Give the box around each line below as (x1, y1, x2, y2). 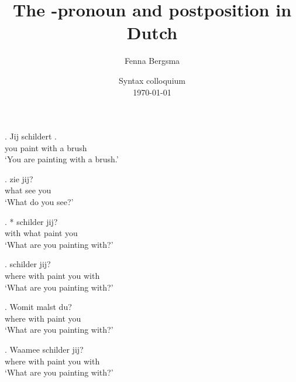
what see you (5, 184, 51, 196)
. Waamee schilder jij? (5, 343, 84, 355)
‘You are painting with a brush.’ (5, 153, 119, 165)
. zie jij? (5, 172, 33, 185)
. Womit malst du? (5, 301, 72, 313)
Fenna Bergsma (124, 54, 180, 67)
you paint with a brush (5, 141, 87, 154)
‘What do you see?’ (5, 196, 74, 208)
